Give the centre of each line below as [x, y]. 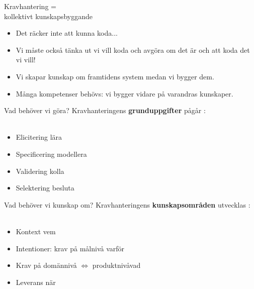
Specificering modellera [51, 154]
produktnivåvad [116, 265]
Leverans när [36, 282]
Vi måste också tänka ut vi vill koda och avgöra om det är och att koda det [133, 50]
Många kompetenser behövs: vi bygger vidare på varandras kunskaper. [124, 93]
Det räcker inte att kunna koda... [67, 33]
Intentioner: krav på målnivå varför [70, 248]
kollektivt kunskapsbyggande [48, 16]
